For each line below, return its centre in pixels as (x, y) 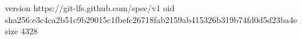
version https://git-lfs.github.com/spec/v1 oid (90, 8)
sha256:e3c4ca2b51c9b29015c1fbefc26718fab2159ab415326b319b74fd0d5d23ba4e (151, 19)
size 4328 (21, 31)
